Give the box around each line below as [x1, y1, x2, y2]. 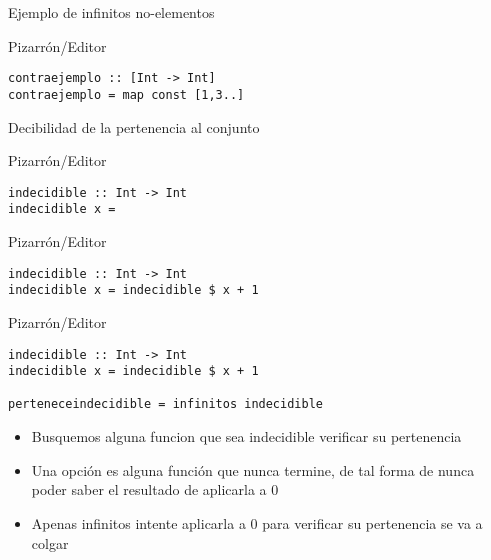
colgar [31, 532, 69, 553]
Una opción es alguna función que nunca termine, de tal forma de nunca [31, 459, 475, 480]
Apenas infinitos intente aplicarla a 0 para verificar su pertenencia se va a [31, 512, 483, 533]
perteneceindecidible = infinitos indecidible [8, 397, 323, 412]
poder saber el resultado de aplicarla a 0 [31, 479, 279, 500]
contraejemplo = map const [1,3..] [8, 87, 245, 102]
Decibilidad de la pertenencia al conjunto [8, 116, 260, 137]
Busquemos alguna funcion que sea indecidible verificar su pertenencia [31, 426, 462, 447]
